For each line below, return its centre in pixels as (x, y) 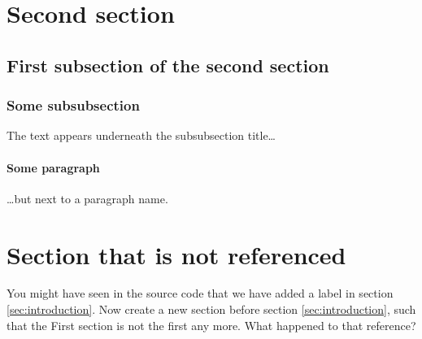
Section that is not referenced (176, 254)
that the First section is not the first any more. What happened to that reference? (211, 325)
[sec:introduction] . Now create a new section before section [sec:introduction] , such (211, 309)
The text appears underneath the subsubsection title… (141, 135)
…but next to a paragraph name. (87, 198)
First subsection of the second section (168, 65)
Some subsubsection (73, 105)
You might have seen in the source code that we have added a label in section (200, 293)
